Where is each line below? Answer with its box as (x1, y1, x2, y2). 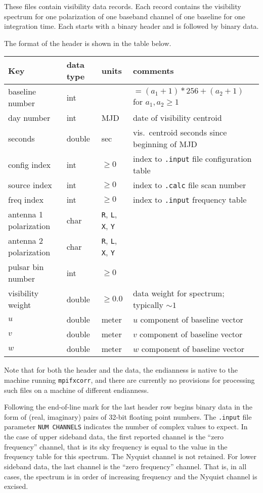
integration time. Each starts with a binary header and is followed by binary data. (4, 21, 259, 31)
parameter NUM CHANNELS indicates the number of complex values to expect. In (4, 421, 248, 432)
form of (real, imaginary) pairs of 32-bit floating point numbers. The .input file (4, 411, 252, 422)
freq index (8, 194, 43, 206)
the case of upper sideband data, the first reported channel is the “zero (4, 431, 224, 442)
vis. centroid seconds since (133, 126, 227, 139)
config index (8, 158, 51, 170)
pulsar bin (8, 261, 44, 273)
